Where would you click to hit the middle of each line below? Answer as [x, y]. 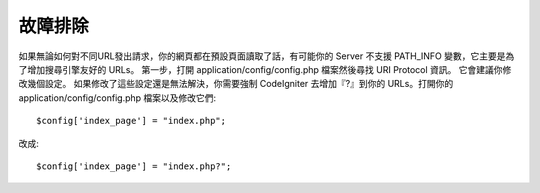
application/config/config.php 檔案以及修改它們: [117, 97]
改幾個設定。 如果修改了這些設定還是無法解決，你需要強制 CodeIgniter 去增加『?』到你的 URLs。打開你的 [236, 84]
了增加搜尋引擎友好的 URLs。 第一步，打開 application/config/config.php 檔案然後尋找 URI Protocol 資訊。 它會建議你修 [265, 69]
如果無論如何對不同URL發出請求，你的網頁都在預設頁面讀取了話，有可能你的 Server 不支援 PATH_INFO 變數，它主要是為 [266, 56]
